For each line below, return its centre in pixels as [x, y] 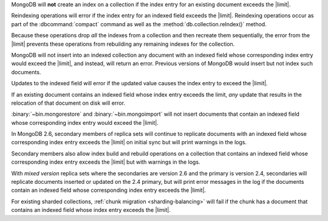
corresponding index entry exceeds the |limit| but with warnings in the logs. [106, 162]
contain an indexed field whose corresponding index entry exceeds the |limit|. [109, 190]
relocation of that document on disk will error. [68, 103]
